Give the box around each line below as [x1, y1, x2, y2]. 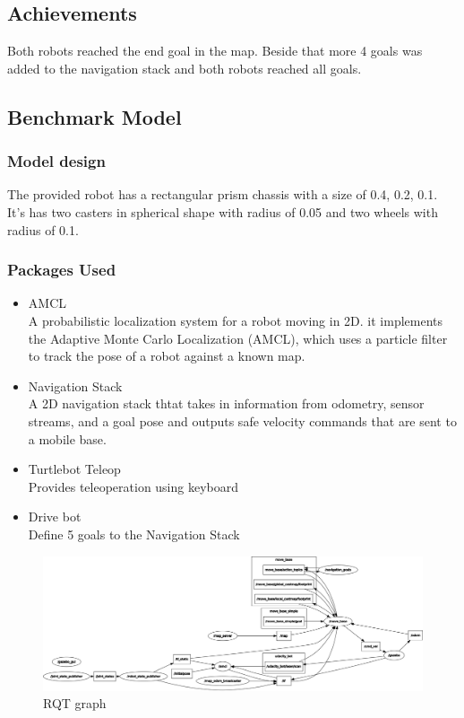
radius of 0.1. [7, 220, 79, 239]
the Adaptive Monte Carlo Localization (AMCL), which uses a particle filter [28, 328, 448, 347]
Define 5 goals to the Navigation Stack [28, 524, 240, 543]
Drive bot [28, 507, 82, 526]
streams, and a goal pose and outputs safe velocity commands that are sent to [28, 411, 457, 430]
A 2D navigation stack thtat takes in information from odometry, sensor [28, 394, 425, 413]
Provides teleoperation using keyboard [28, 477, 239, 495]
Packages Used [7, 258, 116, 281]
